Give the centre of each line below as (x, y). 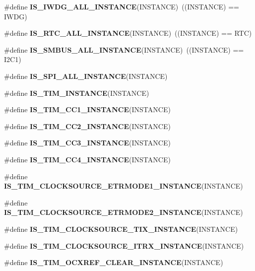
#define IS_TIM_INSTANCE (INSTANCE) (77, 93)
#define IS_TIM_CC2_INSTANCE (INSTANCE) (87, 126)
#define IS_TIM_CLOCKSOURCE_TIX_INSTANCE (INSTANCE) (121, 229)
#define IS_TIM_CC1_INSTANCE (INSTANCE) (87, 109)
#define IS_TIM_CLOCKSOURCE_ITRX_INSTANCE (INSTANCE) (124, 245)
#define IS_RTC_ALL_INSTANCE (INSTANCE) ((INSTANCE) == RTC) (128, 33)
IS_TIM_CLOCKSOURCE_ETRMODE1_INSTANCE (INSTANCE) (124, 186)
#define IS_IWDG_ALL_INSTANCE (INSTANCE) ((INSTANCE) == (122, 6)
